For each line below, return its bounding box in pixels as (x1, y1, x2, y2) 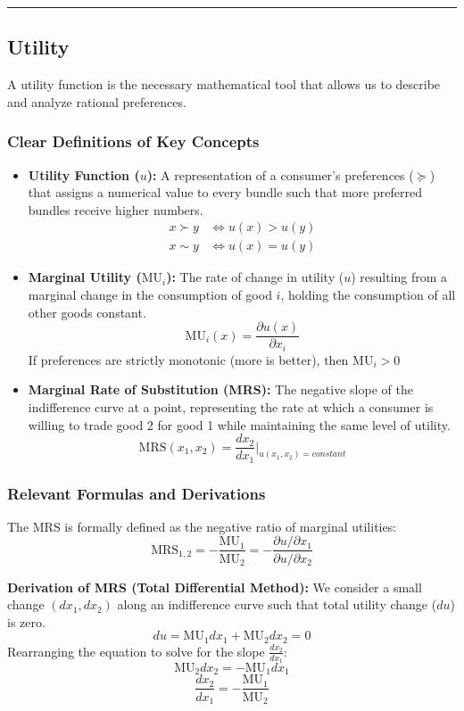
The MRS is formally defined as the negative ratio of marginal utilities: (7, 517, 397, 535)
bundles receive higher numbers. (28, 200, 203, 219)
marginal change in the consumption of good (28, 285, 272, 304)
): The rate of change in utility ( (166, 268, 344, 286)
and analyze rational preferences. (7, 92, 186, 111)
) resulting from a (351, 268, 448, 286)
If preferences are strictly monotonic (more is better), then (28, 350, 349, 368)
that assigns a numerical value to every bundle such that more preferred (28, 183, 422, 202)
